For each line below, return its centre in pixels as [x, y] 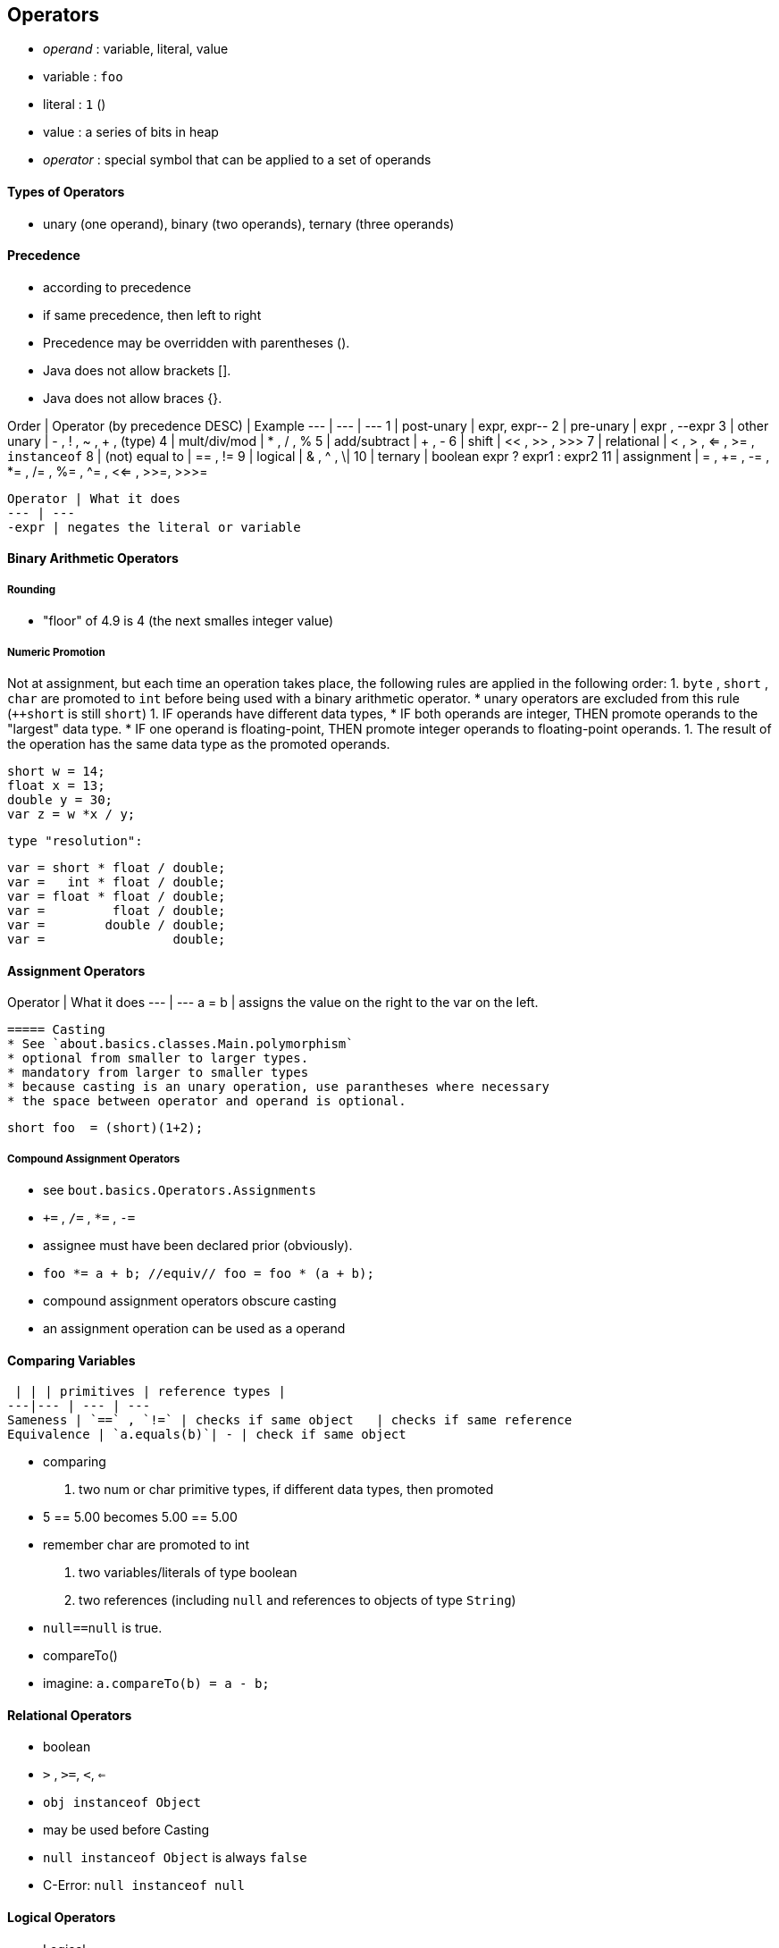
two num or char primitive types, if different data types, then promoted [286, 1490]
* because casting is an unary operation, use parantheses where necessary [278, 1087]
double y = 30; [60, 800]
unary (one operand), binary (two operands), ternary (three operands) [249, 223]
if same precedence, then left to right [152, 315]
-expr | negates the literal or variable [154, 527]
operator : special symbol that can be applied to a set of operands [237, 160]
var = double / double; [117, 925]
